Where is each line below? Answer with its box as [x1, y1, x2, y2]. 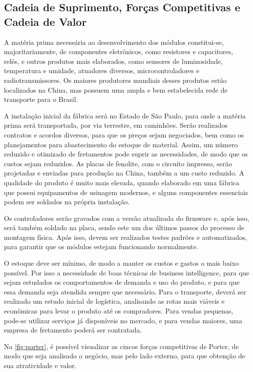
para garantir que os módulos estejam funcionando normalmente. [4, 241, 198, 252]
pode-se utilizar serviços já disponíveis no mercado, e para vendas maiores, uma [4, 315, 242, 325]
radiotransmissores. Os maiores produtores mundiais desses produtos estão [4, 75, 227, 85]
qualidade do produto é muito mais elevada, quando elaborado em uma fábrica [4, 177, 240, 187]
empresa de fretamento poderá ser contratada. [4, 325, 142, 335]
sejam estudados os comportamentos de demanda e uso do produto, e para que [4, 277, 240, 287]
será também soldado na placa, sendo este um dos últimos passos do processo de [4, 222, 245, 233]
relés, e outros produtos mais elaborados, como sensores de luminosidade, [4, 56, 223, 66]
